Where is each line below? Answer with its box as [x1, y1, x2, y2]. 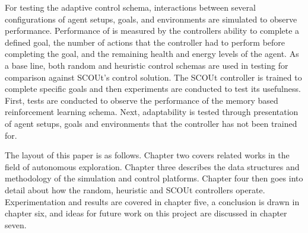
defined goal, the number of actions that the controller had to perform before [5, 36, 285, 48]
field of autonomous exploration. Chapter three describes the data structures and [5, 160, 300, 173]
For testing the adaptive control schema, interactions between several [5, 1, 256, 13]
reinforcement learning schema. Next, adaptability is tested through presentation [5, 106, 299, 118]
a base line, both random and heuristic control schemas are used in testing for [5, 59, 288, 71]
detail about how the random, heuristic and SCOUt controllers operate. [5, 183, 265, 196]
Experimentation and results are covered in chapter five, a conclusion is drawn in [5, 195, 300, 208]
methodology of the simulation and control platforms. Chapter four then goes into [5, 172, 303, 184]
